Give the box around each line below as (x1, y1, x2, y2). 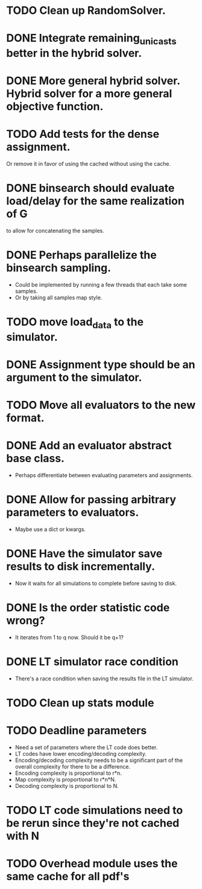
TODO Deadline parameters (6, 724, 147, 738)
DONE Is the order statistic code (6, 601, 170, 614)
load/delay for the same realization (6, 194, 185, 208)
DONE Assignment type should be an (6, 357, 195, 371)
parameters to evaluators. (6, 506, 139, 519)
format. (6, 411, 45, 425)
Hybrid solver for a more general (6, 87, 172, 100)
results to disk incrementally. (6, 560, 156, 573)
